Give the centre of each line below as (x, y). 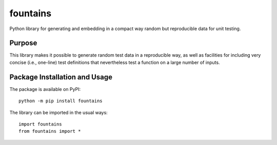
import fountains (40, 124)
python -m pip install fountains (61, 101)
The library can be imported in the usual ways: (58, 112)
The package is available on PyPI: (45, 89)
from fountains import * (50, 131)
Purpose (23, 43)
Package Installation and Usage (61, 77)
